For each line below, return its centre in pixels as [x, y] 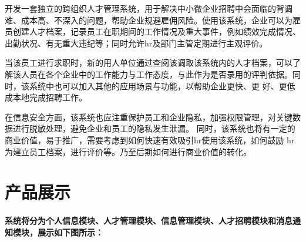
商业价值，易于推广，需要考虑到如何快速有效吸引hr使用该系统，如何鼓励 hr [150, 140]
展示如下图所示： [70, 232]
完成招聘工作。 [58, 97]
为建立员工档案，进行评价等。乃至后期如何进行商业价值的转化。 [128, 151]
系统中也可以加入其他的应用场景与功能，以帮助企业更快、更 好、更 [158, 85]
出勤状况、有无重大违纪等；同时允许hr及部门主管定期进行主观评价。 [136, 43]
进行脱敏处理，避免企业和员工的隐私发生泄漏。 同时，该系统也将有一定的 [154, 128]
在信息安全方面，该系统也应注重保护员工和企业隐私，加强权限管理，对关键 [149, 117]
